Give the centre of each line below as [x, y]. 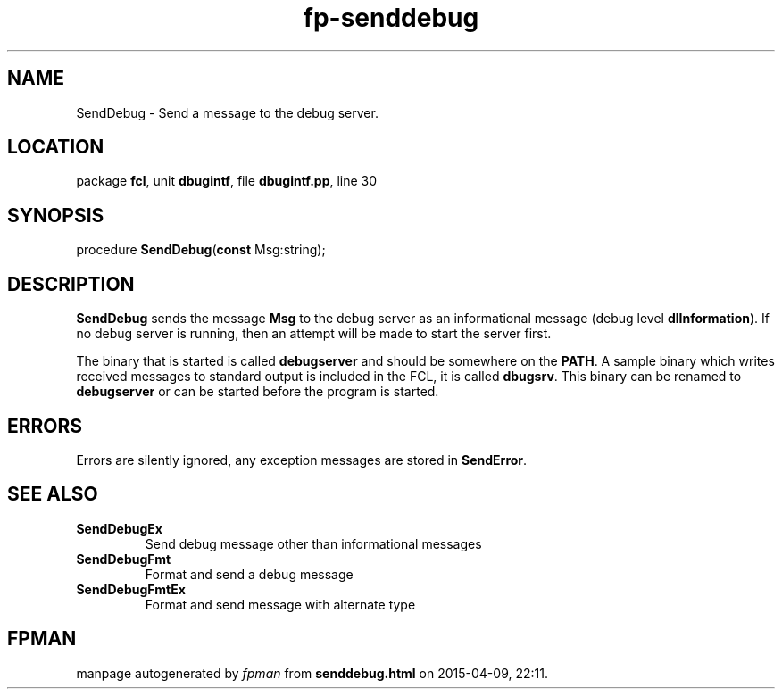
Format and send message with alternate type [280, 604]
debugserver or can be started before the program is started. [258, 392]
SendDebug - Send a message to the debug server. [227, 112]
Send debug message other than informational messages [313, 543]
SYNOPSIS [56, 215]
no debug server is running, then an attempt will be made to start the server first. [314, 334]
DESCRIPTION [71, 284]
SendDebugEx [119, 528]
